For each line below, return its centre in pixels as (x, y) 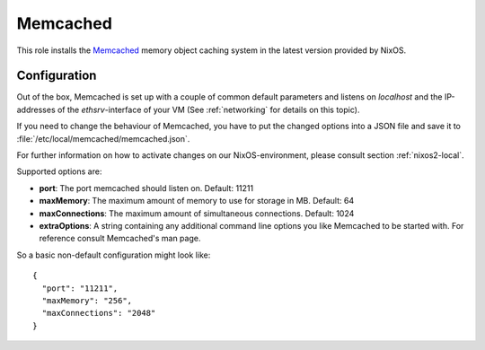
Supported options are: (59, 171)
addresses (36, 109)
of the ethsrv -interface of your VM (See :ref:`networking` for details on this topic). (208, 109)
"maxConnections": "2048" (99, 313)
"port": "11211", (80, 288)
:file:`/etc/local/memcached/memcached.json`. (103, 138)
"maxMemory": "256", (87, 300)
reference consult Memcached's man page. (120, 239)
